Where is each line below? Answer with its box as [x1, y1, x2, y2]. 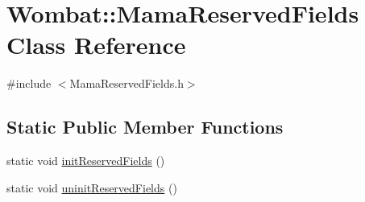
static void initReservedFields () [6, 152, 165, 169]
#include [6, 75, 52, 92]
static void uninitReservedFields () [6, 179, 177, 196]
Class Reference [6, 28, 186, 61]
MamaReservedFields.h [69, 75, 184, 92]
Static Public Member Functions [6, 114, 284, 139]
